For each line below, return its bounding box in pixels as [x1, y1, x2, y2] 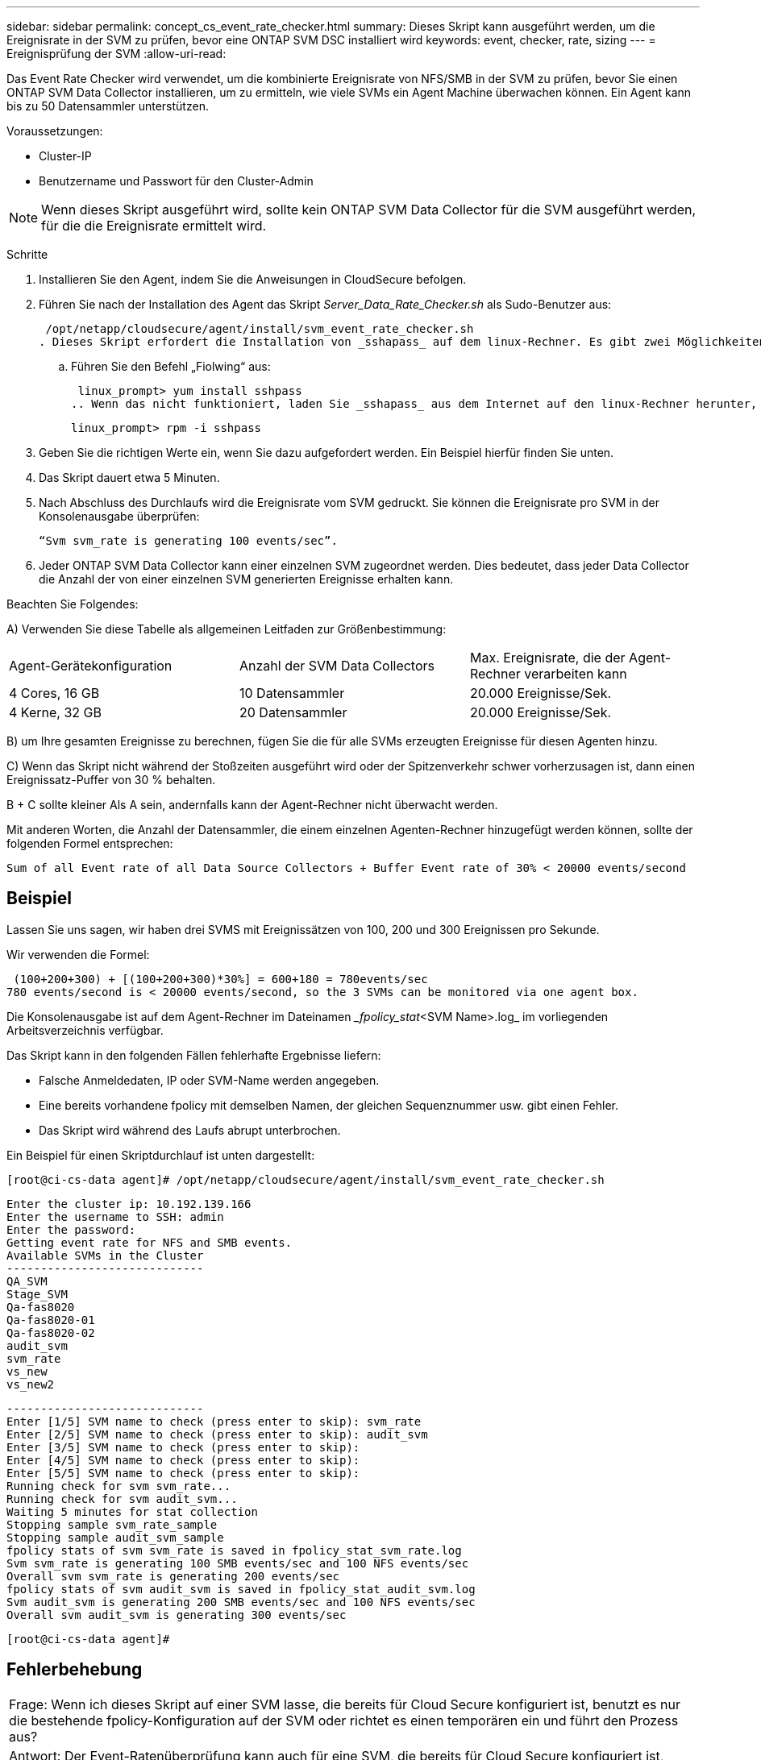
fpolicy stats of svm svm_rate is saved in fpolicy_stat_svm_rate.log [6, 1543, 462, 1557]
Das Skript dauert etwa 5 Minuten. [39, 471, 220, 484]
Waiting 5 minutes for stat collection [6, 1505, 258, 1518]
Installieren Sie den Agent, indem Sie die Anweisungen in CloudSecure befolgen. [39, 272, 467, 286]
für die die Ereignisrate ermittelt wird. [41, 218, 267, 234]
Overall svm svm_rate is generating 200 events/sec [6, 1569, 340, 1583]
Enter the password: [6, 1222, 136, 1236]
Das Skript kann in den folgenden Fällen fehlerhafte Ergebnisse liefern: [6, 1048, 381, 1062]
